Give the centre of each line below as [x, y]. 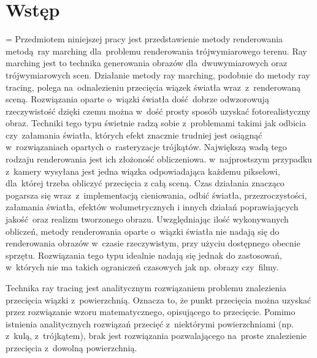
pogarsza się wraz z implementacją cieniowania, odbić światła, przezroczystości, [156, 195]
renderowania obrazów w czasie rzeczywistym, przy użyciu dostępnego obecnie [153, 243]
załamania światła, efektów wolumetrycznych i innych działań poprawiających [152, 207]
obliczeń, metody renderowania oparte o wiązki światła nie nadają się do [143, 231]
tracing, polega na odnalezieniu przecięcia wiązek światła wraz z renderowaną [153, 87]
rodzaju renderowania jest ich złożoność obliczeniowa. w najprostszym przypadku [159, 159]
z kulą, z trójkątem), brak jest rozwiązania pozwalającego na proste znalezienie [156, 336]
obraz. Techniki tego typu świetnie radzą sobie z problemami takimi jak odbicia [156, 123]
